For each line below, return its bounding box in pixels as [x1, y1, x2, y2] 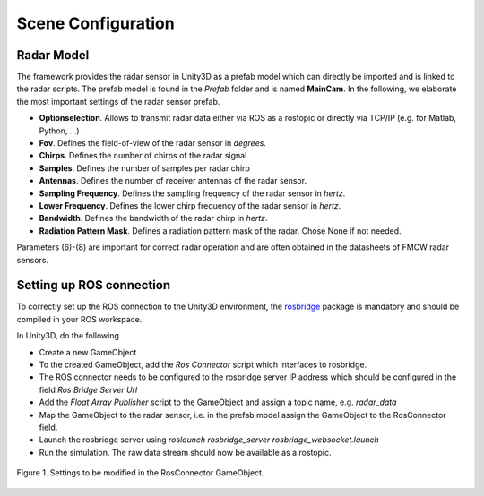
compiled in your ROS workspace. [16, 313, 143, 324]
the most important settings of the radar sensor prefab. [16, 96, 220, 107]
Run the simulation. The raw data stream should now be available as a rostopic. [39, 447, 332, 458]
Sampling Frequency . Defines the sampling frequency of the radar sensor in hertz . [39, 188, 346, 199]
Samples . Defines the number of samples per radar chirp [39, 162, 251, 174]
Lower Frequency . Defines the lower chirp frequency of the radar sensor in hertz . [39, 200, 341, 210]
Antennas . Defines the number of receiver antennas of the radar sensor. [39, 175, 307, 186]
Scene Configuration [16, 13, 175, 33]
